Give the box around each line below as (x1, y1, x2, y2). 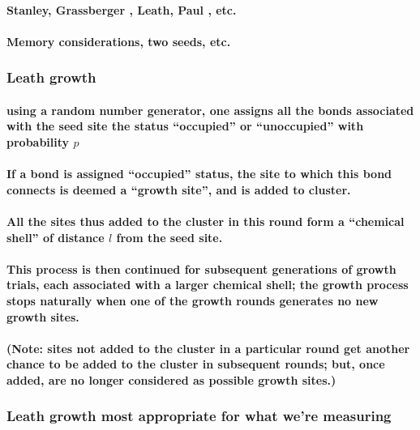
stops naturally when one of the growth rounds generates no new (6, 292, 379, 309)
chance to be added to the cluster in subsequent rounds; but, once (6, 355, 385, 373)
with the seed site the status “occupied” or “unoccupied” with (6, 117, 364, 134)
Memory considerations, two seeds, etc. (6, 32, 231, 49)
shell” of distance (6, 228, 105, 245)
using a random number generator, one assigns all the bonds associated (6, 101, 414, 118)
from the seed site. (116, 228, 223, 245)
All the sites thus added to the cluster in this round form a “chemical (6, 212, 405, 229)
